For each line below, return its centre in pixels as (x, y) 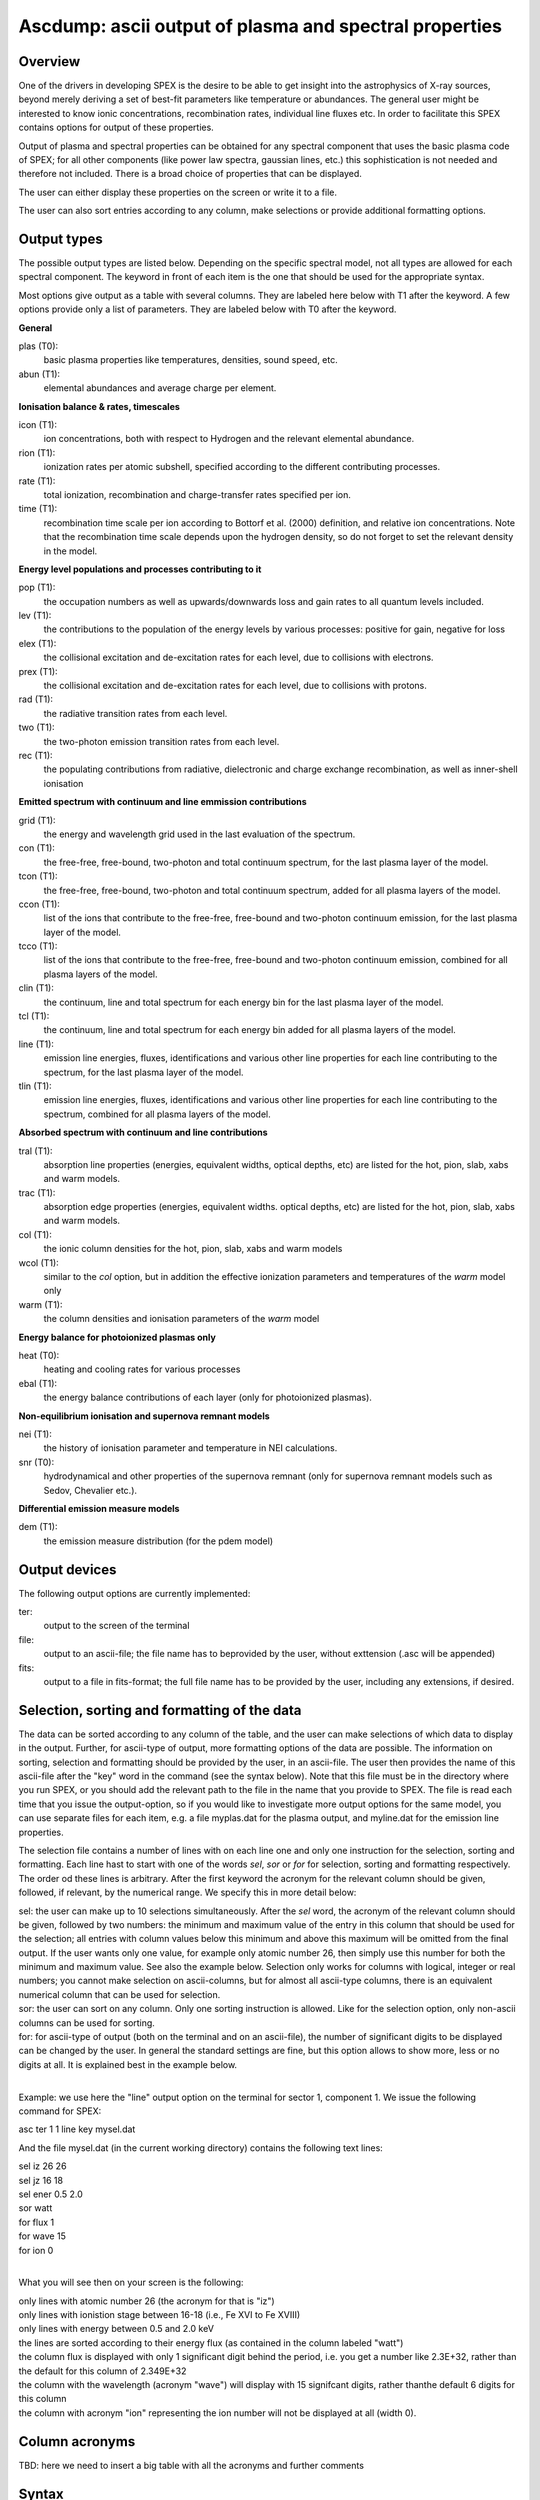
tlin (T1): (35, 1086)
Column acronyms (77, 2441)
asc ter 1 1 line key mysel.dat (77, 2129)
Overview (49, 61)
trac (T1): (37, 1192)
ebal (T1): (38, 1383)
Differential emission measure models (99, 1508)
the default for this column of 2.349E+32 (102, 2371)
